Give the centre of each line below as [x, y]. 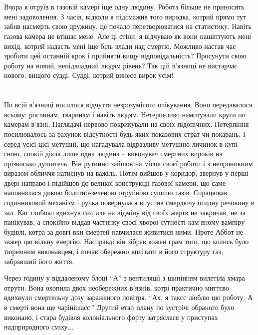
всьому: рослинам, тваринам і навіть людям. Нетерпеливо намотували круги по [125, 114]
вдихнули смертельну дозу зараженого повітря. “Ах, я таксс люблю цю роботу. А [129, 297]
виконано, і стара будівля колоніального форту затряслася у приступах [111, 317]
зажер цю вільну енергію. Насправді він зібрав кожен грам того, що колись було [127, 241]
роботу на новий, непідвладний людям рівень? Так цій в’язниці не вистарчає [121, 65]
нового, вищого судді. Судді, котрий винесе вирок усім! [89, 75]
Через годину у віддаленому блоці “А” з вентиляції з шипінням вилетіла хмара [125, 278]
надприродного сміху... [39, 327]
